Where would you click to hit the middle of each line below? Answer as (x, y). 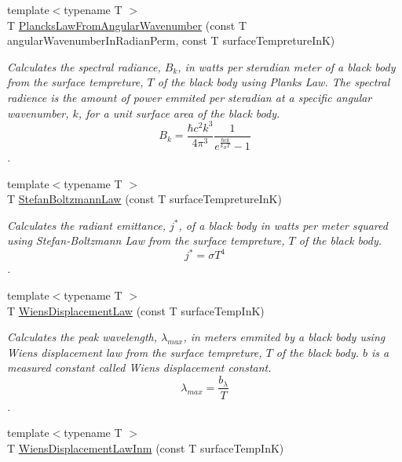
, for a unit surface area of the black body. (179, 113)
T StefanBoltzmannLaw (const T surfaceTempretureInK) (144, 199)
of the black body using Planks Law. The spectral (274, 82)
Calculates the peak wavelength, (82, 337)
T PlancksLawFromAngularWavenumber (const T (127, 25)
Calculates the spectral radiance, (84, 66)
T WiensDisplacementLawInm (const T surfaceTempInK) (146, 447)
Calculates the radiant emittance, (86, 225)
